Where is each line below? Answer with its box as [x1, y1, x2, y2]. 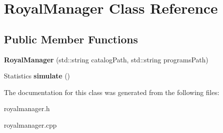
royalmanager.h [4, 103, 50, 114]
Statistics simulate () [4, 71, 70, 81]
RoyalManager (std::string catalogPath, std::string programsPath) [4, 54, 208, 64]
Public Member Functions [4, 31, 138, 46]
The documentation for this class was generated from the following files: [4, 87, 220, 97]
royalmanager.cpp [4, 119, 57, 130]
